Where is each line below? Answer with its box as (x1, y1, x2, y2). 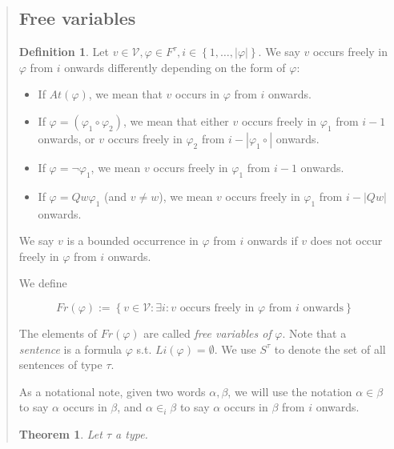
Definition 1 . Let (18, 43, 109, 60)
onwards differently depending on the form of (64, 58, 286, 75)
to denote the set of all (274, 340, 386, 357)
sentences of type (18, 356, 103, 373)
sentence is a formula (18, 340, 123, 357)
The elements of (18, 324, 98, 341)
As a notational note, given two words (18, 383, 206, 399)
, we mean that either (123, 112, 229, 129)
